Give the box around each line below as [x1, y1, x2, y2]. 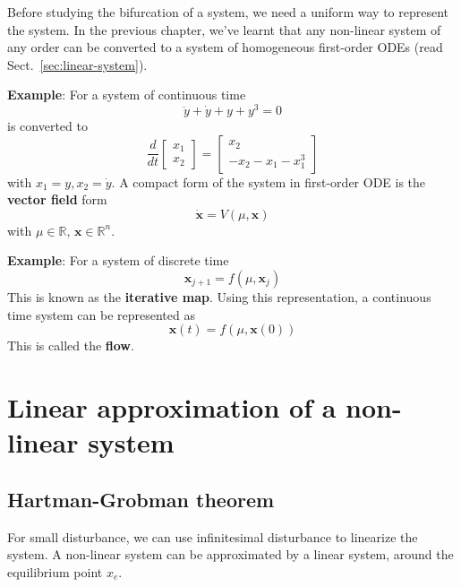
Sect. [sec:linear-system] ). [7, 55, 148, 73]
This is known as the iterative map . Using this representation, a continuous [7, 288, 431, 306]
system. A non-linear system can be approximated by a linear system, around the [7, 545, 454, 564]
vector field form [7, 190, 107, 209]
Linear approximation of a [7, 388, 337, 425]
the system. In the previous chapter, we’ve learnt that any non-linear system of [7, 20, 441, 39]
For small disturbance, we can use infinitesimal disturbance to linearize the [7, 527, 418, 546]
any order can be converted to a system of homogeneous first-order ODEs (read [7, 38, 443, 56]
